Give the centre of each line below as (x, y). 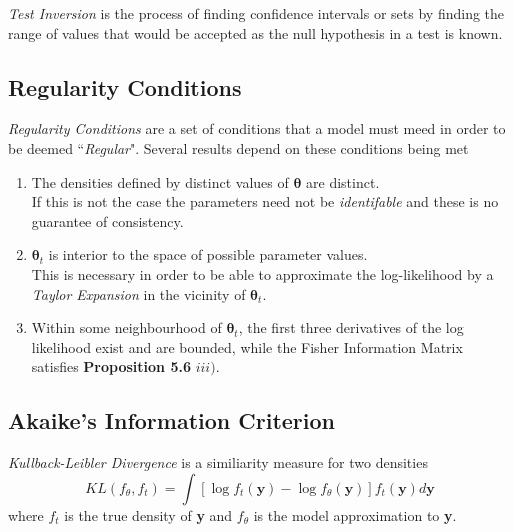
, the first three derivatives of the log (351, 327)
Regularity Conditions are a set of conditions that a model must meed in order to (257, 128)
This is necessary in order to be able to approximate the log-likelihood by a (262, 273)
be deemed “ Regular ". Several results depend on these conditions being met (238, 147)
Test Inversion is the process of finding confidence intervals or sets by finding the (256, 13)
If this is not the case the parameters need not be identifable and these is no (265, 201)
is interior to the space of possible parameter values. (208, 254)
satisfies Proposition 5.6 (111, 366)
